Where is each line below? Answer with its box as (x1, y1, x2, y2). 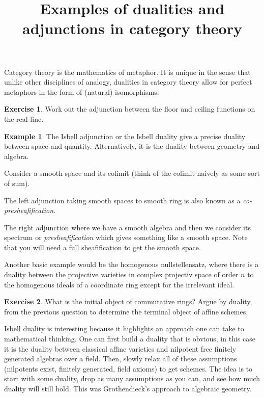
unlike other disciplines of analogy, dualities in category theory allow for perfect (4, 76, 252, 87)
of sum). (4, 177, 30, 188)
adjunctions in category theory (22, 18, 242, 39)
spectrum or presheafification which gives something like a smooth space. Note (4, 232, 248, 243)
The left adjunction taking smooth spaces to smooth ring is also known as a (4, 195, 241, 205)
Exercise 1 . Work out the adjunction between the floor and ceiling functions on (4, 103, 255, 114)
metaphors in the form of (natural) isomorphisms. (4, 86, 159, 97)
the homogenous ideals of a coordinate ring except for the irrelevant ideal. (4, 279, 234, 289)
